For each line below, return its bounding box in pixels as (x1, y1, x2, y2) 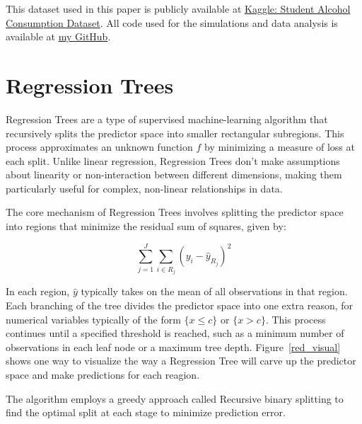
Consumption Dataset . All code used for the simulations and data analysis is (6, 15, 338, 30)
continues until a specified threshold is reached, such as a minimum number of (6, 326, 344, 340)
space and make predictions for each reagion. (6, 367, 200, 382)
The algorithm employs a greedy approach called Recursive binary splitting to (6, 391, 344, 406)
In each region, (6, 284, 70, 299)
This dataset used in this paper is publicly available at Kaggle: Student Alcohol (6, 1, 351, 16)
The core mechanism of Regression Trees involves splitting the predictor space (6, 205, 344, 219)
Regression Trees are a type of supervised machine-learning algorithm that (6, 111, 328, 126)
